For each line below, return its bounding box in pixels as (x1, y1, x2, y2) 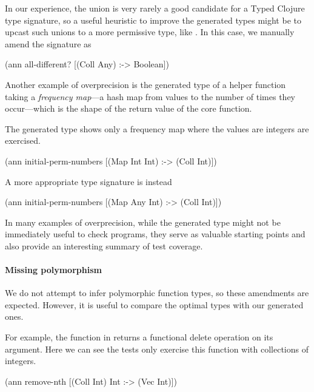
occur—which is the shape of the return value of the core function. (5, 102, 252, 115)
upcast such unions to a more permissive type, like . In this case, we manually (5, 25, 295, 38)
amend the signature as (5, 37, 92, 50)
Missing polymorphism (5, 263, 102, 276)
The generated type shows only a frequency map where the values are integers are (5, 122, 309, 135)
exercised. (5, 134, 41, 147)
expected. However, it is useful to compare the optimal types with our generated (5, 298, 304, 311)
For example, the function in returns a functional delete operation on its (5, 331, 273, 343)
